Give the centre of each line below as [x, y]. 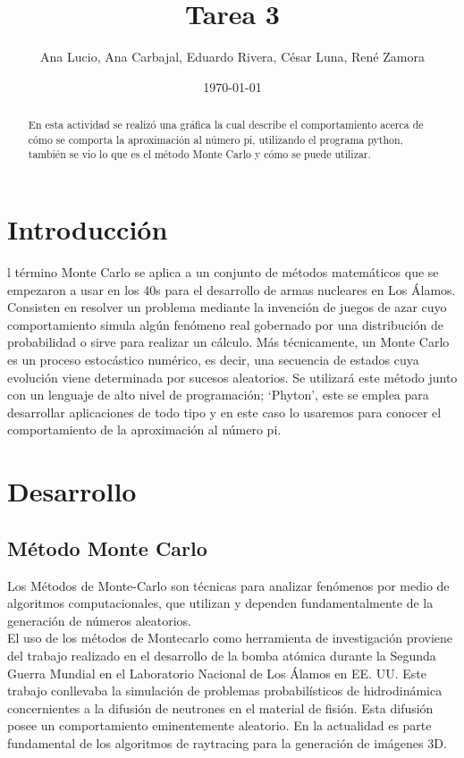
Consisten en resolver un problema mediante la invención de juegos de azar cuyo [227, 307]
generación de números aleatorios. [99, 620]
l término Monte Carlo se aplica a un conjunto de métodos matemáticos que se [223, 272]
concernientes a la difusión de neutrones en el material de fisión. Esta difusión [220, 707]
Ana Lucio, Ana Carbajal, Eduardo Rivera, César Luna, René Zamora [232, 57]
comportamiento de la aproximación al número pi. [144, 430]
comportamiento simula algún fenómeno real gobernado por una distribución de [226, 324]
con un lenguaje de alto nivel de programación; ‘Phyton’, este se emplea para [218, 395]
